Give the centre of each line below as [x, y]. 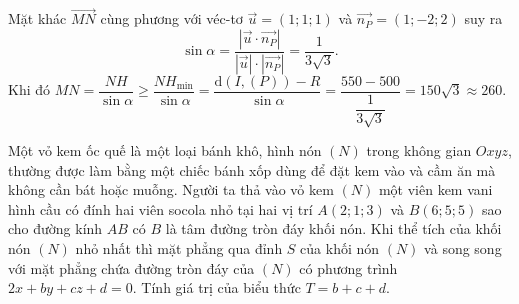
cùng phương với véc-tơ [171, 18]
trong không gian [419, 150]
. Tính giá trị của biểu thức [216, 287]
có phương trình [348, 267]
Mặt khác [37, 18]
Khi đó [29, 89]
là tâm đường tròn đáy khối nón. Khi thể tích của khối [333, 228]
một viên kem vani [435, 189]
